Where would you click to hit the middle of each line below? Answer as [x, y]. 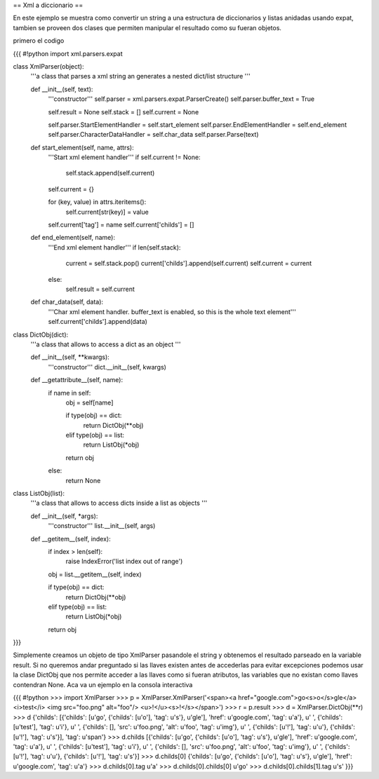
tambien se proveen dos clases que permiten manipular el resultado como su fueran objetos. [147, 27]
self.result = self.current [100, 289]
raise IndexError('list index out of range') [124, 562]
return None [83, 480]
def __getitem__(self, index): [71, 538]
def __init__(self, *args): [64, 516]
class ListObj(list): [39, 494]
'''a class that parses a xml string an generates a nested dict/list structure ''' [140, 76]
